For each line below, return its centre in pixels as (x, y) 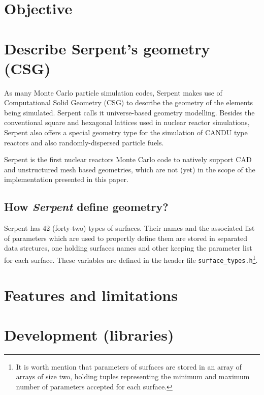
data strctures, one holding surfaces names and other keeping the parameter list (128, 248)
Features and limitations (91, 295)
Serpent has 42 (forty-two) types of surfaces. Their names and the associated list (129, 228)
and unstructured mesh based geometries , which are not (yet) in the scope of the (130, 169)
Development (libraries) (89, 334)
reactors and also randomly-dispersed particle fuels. (84, 142)
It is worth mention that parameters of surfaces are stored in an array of (129, 366)
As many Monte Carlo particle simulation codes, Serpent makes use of (113, 92)
